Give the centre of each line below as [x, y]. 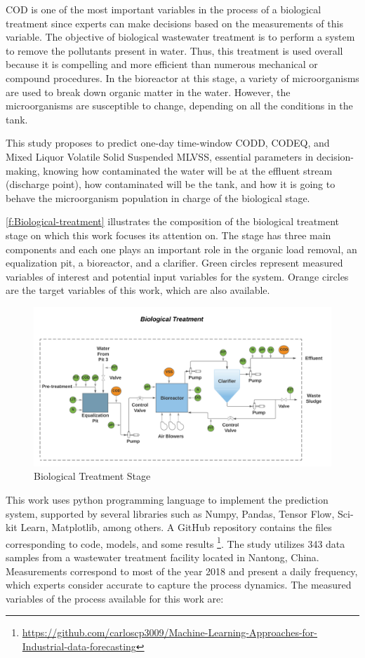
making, [23, 170]
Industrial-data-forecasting [79, 646]
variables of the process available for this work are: [115, 598]
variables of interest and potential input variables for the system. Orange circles [177, 276]
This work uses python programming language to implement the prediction [167, 499]
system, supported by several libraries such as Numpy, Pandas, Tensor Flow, [170, 513]
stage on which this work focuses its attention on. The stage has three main [168, 235]
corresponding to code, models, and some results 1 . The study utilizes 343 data [175, 542]
